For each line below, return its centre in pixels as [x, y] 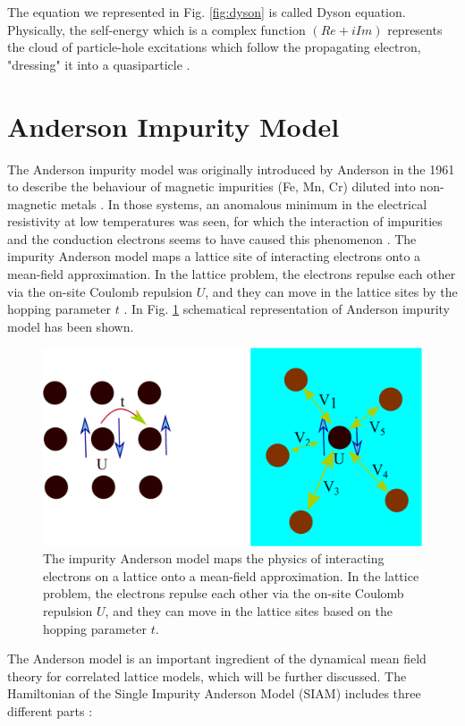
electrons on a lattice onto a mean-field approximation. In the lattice [231, 575]
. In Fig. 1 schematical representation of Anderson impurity [287, 309]
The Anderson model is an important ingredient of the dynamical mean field [217, 658]
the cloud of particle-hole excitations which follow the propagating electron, [214, 47]
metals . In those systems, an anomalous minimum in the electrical [244, 203]
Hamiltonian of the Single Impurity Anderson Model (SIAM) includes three [214, 693]
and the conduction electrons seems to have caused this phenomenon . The [212, 238]
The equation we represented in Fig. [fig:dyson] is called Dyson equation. [207, 12]
